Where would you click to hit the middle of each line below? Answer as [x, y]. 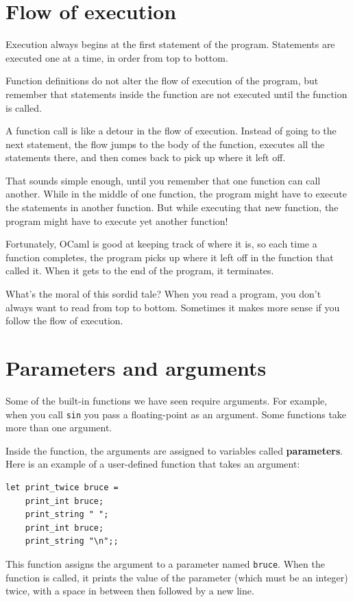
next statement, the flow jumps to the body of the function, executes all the [165, 144]
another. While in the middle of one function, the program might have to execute [176, 194]
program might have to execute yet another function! [117, 220]
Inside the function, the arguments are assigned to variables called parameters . [174, 450]
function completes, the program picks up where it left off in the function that [170, 257]
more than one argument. [59, 428]
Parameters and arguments [136, 368]
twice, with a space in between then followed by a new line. [130, 591]
